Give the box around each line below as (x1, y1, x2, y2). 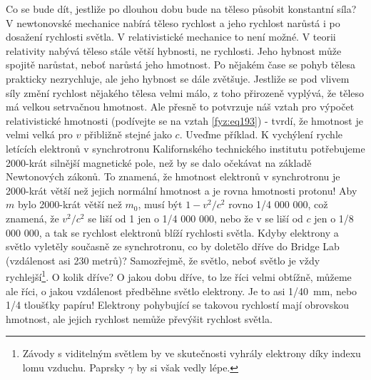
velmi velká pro (6, 127, 73, 142)
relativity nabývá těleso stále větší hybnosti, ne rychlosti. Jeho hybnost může (6, 43, 342, 58)
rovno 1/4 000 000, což (228, 197, 328, 212)
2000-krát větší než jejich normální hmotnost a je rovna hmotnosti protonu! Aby (6, 183, 357, 197)
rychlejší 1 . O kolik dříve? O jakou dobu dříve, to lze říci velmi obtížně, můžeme (6, 267, 352, 284)
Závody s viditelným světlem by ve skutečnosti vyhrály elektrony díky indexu (22, 346, 361, 361)
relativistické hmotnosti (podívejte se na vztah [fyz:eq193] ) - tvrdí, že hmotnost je (6, 113, 363, 128)
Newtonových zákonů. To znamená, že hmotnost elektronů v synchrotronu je (6, 169, 340, 184)
